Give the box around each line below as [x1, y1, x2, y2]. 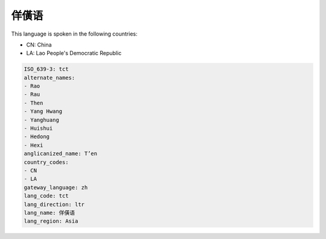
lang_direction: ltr [24, 201, 85, 208]
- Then [24, 100, 43, 106]
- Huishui [24, 125, 53, 132]
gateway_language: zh [24, 184, 88, 191]
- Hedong [24, 133, 50, 140]
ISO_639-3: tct [24, 66, 69, 72]
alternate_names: [24, 74, 75, 81]
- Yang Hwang [24, 108, 63, 115]
